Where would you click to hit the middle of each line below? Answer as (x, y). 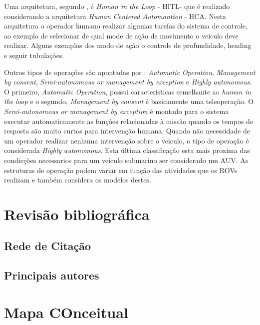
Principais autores (52, 275)
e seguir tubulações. (34, 55)
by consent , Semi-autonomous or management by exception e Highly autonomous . (128, 82)
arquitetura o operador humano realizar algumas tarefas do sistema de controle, (126, 26)
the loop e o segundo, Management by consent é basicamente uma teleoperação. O (129, 101)
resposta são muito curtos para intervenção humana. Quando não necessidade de (127, 131)
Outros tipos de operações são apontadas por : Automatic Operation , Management (130, 72)
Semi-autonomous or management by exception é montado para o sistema (117, 111)
